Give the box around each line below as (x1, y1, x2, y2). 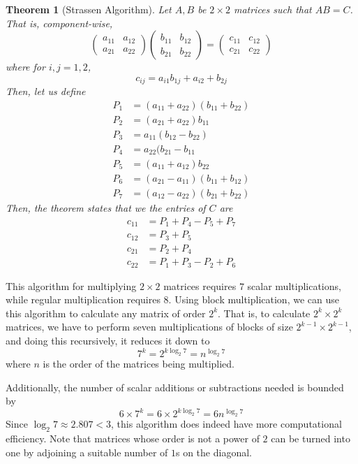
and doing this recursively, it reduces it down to (6, 333, 210, 347)
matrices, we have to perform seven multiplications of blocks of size (6, 319, 293, 334)
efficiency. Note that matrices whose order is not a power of (6, 431, 260, 446)
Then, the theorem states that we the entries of (6, 201, 206, 215)
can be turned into (271, 431, 350, 446)
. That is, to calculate (218, 305, 311, 320)
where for (6, 59, 45, 74)
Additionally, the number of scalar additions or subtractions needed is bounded (6, 379, 344, 394)
